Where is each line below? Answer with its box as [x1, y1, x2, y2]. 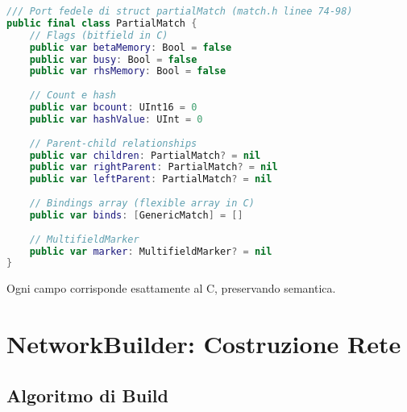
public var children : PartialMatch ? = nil [29, 149, 261, 161]
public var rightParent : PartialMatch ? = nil [29, 161, 278, 173]
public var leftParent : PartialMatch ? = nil [29, 173, 272, 185]
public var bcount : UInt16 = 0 [29, 102, 197, 113]
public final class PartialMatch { [6, 17, 197, 29]
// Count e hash [29, 89, 117, 102]
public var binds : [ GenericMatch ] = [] [29, 209, 243, 221]
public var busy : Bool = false [29, 53, 197, 65]
